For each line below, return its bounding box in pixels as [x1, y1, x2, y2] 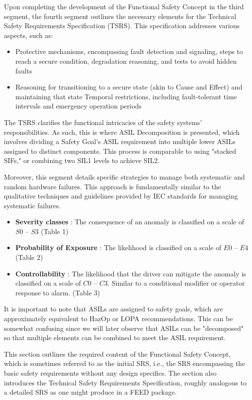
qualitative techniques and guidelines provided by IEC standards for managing [4, 191, 238, 201]
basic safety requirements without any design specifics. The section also [4, 368, 216, 378]
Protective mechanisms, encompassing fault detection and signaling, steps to [15, 46, 243, 56]
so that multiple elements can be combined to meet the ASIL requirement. [4, 332, 226, 343]
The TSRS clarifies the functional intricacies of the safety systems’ [4, 117, 202, 127]
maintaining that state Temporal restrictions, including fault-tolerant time [15, 91, 237, 101]
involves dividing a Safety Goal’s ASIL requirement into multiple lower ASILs [4, 136, 235, 146]
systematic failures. [4, 200, 61, 210]
